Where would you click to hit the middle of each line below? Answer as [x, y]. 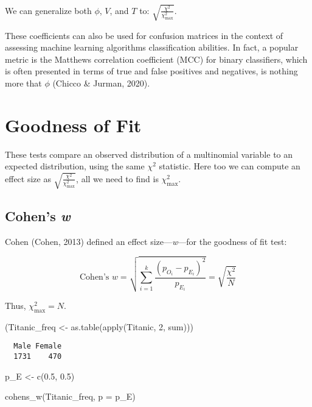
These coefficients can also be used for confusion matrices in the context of [144, 35]
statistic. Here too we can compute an [230, 166]
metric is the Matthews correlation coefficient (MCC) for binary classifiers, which [156, 59]
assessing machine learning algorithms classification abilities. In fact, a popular [152, 47]
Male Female [38, 346]
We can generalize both [48, 10]
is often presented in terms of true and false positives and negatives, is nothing [151, 71]
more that [23, 83]
